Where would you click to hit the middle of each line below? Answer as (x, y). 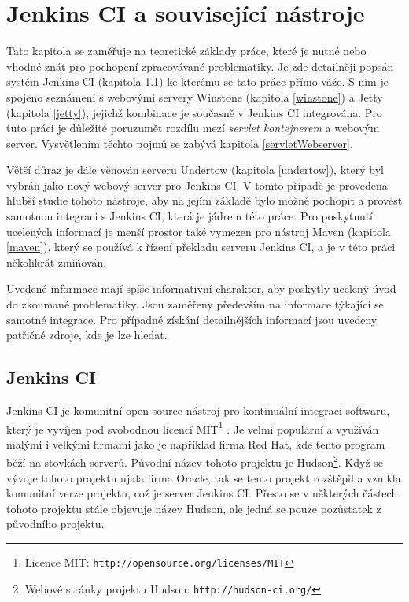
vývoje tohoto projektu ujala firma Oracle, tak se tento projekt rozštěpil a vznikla (204, 477)
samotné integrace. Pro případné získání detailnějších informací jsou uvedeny (192, 319)
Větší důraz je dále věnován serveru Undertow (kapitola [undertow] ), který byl (195, 170)
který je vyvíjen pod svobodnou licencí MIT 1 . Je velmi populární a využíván (193, 427)
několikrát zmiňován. (57, 262)
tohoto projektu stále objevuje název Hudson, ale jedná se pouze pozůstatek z (194, 508)
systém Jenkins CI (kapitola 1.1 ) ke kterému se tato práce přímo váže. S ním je (197, 81)
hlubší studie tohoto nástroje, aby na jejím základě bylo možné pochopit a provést (204, 200)
